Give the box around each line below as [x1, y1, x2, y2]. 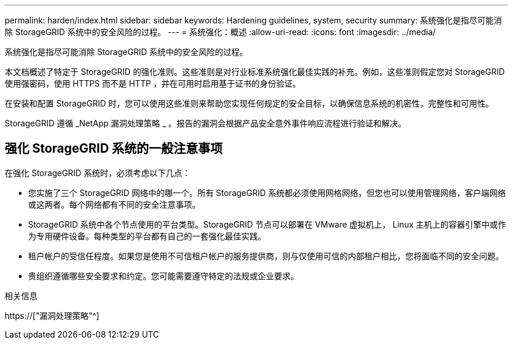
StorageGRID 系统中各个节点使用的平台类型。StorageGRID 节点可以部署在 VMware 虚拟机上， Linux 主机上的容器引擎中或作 [28, 219, 506, 229]
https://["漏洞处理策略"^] [5, 310, 100, 321]
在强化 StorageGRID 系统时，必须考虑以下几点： [5, 167, 190, 178]
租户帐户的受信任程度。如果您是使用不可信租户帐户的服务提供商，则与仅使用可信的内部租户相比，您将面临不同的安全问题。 [28, 250, 504, 261]
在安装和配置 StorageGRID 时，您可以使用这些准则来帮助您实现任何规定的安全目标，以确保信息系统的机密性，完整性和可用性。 [5, 98, 494, 108]
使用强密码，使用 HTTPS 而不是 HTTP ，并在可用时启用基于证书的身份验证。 [5, 78, 301, 88]
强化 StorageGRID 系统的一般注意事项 [5, 141, 223, 156]
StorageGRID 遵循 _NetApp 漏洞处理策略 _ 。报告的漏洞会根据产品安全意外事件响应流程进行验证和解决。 [5, 118, 406, 128]
